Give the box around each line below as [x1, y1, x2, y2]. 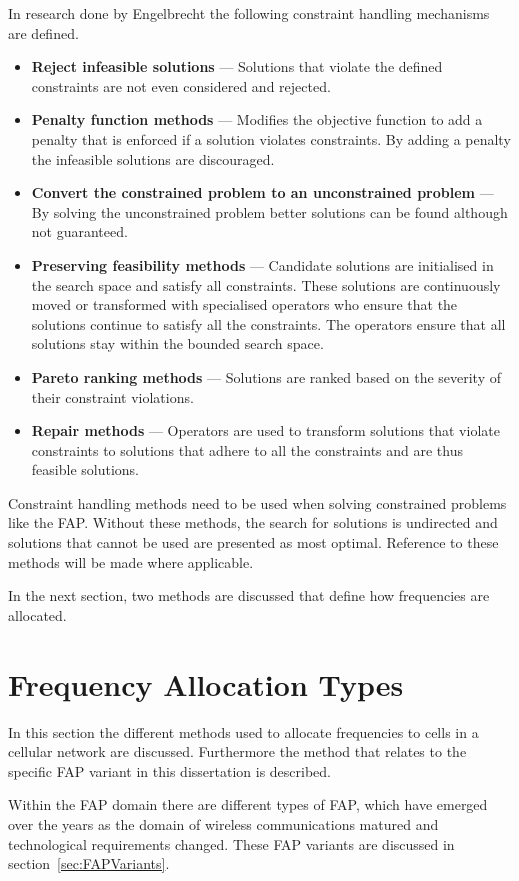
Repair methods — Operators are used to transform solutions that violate [31, 420, 500, 441]
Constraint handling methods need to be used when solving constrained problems [8, 492, 507, 513]
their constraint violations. [31, 386, 194, 407]
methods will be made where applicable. [8, 551, 254, 572]
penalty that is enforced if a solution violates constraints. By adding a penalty [31, 128, 511, 149]
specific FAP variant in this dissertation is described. [8, 760, 331, 781]
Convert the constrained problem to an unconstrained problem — [31, 182, 494, 203]
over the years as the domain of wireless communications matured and [8, 813, 439, 834]
